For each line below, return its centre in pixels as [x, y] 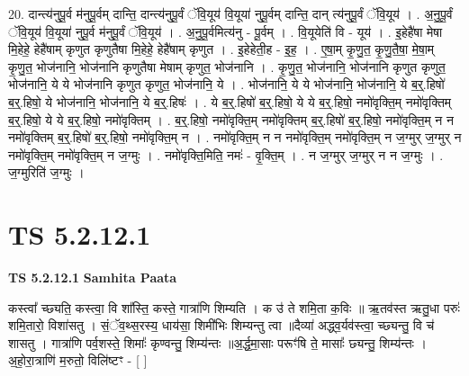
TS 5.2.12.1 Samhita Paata [93, 278]
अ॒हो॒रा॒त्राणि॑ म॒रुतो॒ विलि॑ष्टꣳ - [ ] [78, 360]
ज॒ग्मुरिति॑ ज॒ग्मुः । [46, 172]
